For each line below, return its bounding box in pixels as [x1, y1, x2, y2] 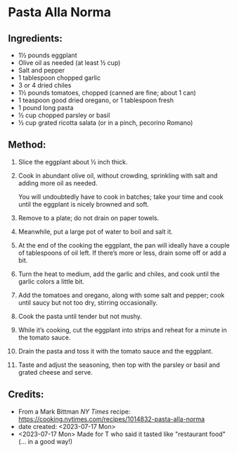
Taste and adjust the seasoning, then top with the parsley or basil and [18, 361, 220, 369]
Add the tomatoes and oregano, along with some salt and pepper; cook [18, 291, 225, 299]
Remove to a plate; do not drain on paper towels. [18, 213, 160, 222]
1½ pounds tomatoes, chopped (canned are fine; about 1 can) [18, 89, 196, 97]
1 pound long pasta [18, 104, 74, 111]
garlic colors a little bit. [18, 277, 85, 286]
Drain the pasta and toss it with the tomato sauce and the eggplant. [18, 346, 213, 355]
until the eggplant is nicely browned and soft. [18, 200, 150, 208]
